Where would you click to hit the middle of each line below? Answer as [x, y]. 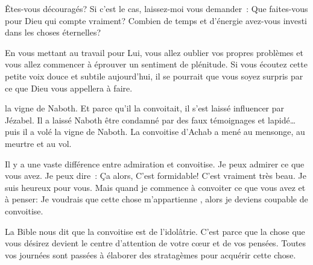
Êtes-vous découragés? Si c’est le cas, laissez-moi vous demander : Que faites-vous [156, 8]
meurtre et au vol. [38, 143]
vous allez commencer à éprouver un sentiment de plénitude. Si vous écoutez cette [156, 64]
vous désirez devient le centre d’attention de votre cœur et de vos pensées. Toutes [156, 243]
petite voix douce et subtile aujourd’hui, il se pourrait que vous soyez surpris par [154, 76]
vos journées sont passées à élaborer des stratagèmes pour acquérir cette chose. [150, 254]
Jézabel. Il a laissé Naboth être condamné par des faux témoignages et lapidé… [150, 120]
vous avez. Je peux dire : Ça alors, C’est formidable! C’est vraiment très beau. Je [156, 176]
